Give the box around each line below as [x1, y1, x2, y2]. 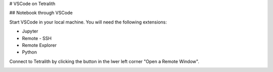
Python [22, 49, 37, 55]
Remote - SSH [22, 35, 52, 41]
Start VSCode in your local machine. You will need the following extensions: [9, 19, 167, 25]
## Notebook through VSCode [9, 10, 73, 16]
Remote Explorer [22, 42, 57, 48]
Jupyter [22, 28, 38, 34]
